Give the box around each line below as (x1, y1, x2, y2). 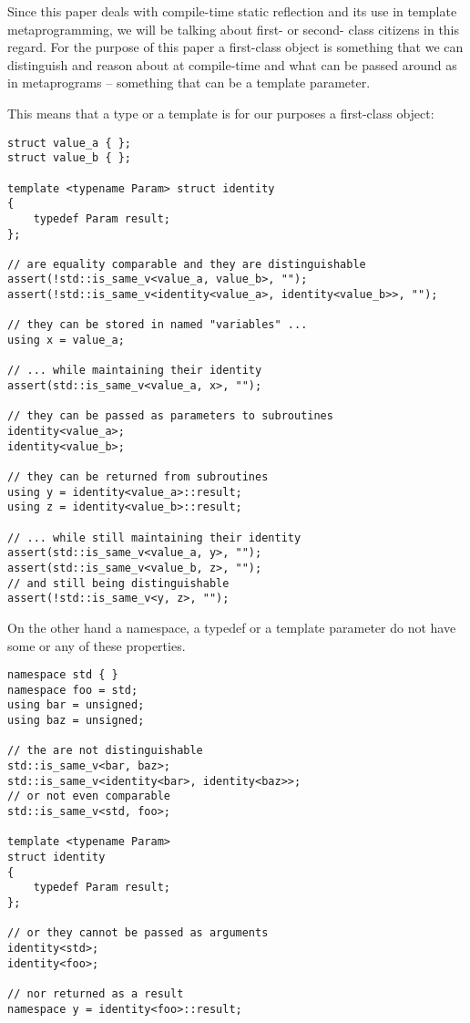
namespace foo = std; (7, 683, 138, 697)
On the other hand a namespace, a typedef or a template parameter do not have (7, 617, 456, 636)
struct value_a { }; (7, 136, 132, 150)
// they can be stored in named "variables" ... (7, 318, 308, 332)
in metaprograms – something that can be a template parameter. (7, 73, 371, 92)
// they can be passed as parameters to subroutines (7, 409, 333, 423)
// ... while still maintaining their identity (7, 531, 301, 544)
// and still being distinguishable (7, 576, 230, 590)
